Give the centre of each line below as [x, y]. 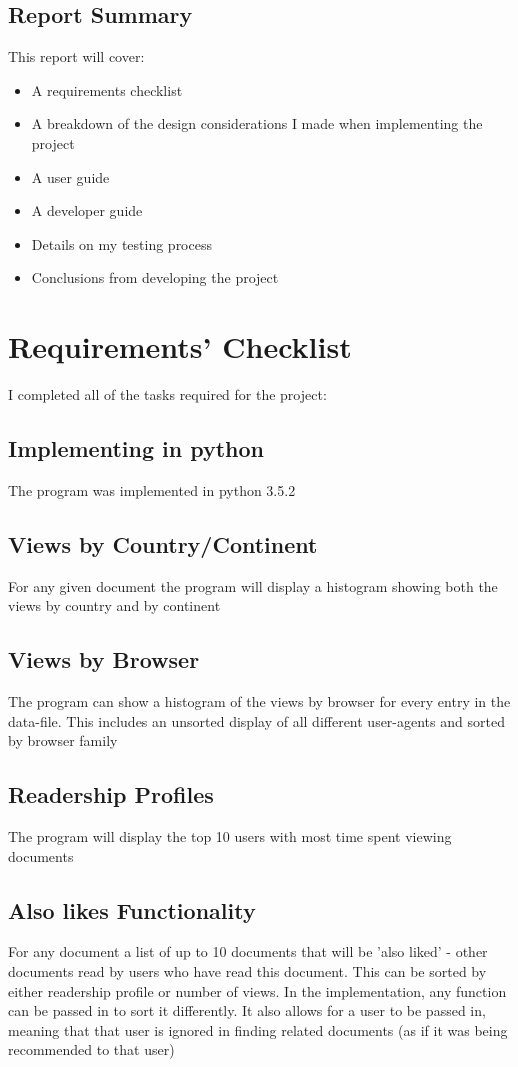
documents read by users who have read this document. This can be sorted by [247, 971]
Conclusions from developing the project [155, 277]
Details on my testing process [121, 243]
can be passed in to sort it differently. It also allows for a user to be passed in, [247, 1010]
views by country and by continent [114, 605]
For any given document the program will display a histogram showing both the [253, 585]
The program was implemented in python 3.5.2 [152, 489]
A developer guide [87, 210]
